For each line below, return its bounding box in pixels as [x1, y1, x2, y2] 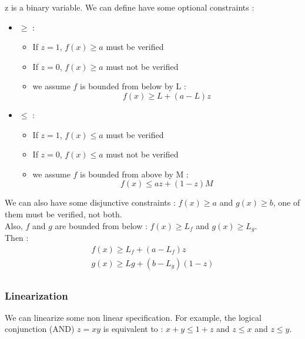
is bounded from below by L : [80, 80, 186, 92]
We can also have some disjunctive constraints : [5, 196, 176, 209]
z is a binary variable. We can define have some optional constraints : [5, 1, 254, 13]
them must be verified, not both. [5, 207, 122, 220]
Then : [5, 231, 29, 243]
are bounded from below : [55, 219, 148, 231]
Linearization [5, 288, 68, 303]
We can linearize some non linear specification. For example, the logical [5, 311, 262, 323]
